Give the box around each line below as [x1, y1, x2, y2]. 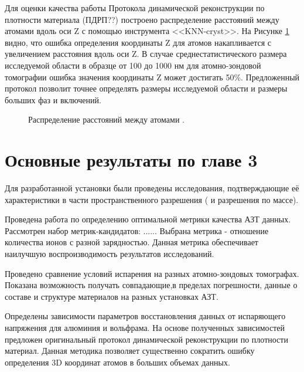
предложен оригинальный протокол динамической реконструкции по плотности [5, 333, 288, 345]
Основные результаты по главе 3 [5, 148, 258, 172]
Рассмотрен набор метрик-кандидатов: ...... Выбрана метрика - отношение [5, 224, 269, 236]
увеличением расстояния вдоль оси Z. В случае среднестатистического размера [5, 48, 287, 60]
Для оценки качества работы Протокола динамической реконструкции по [5, 2, 265, 13]
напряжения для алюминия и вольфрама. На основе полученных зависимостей [5, 322, 285, 333]
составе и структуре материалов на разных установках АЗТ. [5, 290, 218, 302]
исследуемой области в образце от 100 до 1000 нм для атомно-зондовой [5, 59, 261, 71]
